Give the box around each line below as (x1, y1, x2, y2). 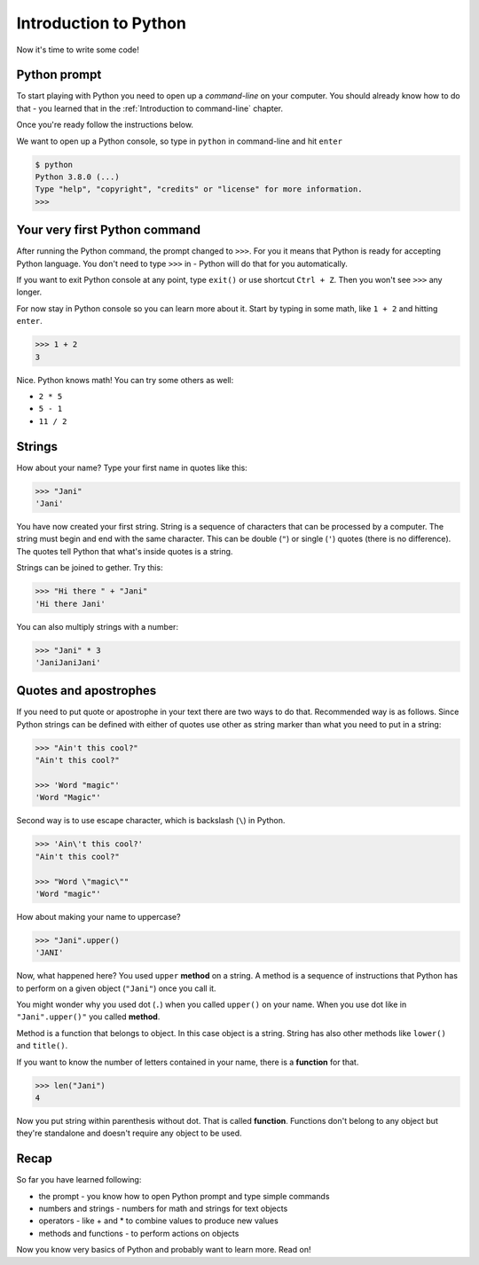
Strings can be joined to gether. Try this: (16, 562, 163, 573)
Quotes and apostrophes (16, 683, 157, 698)
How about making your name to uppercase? (16, 911, 181, 922)
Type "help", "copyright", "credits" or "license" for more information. (35, 185, 363, 194)
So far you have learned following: (16, 1175, 142, 1185)
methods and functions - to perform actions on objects (38, 1228, 239, 1238)
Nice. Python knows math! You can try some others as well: (16, 374, 234, 385)
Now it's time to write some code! (16, 44, 139, 55)
